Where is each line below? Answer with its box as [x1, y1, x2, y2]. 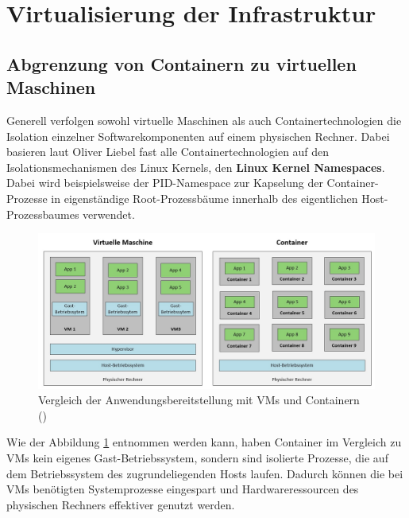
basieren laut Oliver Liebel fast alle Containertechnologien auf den [6, 143, 330, 160]
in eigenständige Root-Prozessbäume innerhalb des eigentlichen [51, 189, 358, 206]
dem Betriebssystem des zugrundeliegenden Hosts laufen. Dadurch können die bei [6, 465, 403, 481]
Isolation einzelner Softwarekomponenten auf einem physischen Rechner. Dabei [6, 127, 390, 144]
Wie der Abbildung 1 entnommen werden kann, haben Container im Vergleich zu [6, 434, 402, 450]
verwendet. [83, 205, 135, 222]
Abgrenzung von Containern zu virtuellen [6, 51, 357, 76]
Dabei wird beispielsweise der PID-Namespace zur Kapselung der [6, 174, 323, 191]
